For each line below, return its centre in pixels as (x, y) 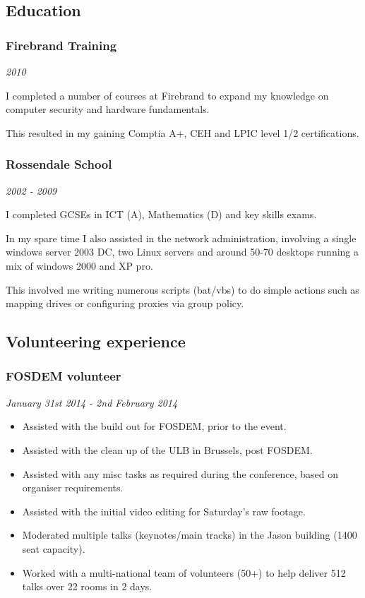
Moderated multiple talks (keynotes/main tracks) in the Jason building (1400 (190, 535)
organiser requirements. (73, 488)
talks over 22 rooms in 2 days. (87, 586)
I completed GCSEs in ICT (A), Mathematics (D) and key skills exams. (161, 214)
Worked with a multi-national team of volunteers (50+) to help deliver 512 (184, 572)
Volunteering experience (96, 341)
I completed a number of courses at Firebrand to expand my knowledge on (167, 95)
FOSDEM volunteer (64, 376)
